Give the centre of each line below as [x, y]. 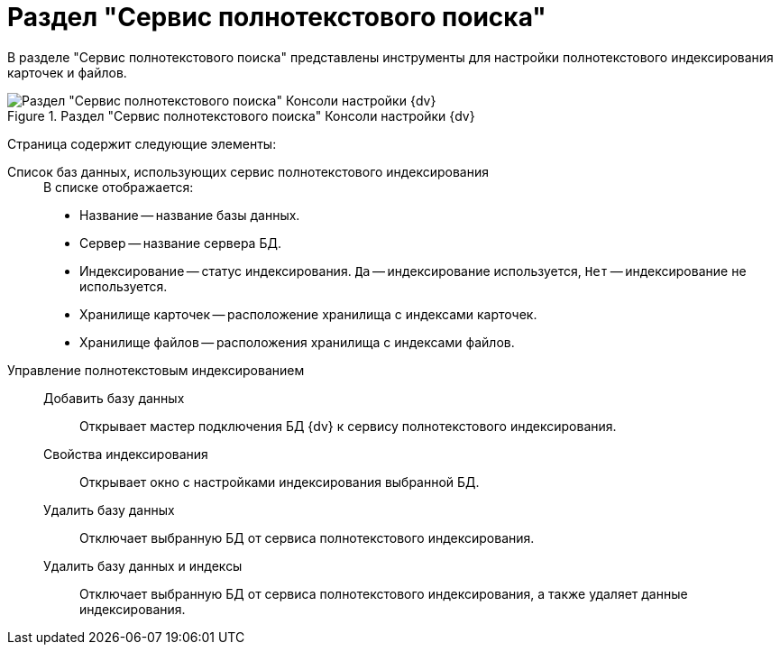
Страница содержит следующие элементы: [142, 143]
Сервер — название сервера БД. [180, 243]
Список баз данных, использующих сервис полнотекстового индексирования [248, 171]
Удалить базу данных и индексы [143, 565]
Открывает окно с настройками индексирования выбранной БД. [280, 482]
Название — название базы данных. [190, 215]
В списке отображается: [119, 187]
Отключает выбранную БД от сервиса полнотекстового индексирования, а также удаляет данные [384, 593]
